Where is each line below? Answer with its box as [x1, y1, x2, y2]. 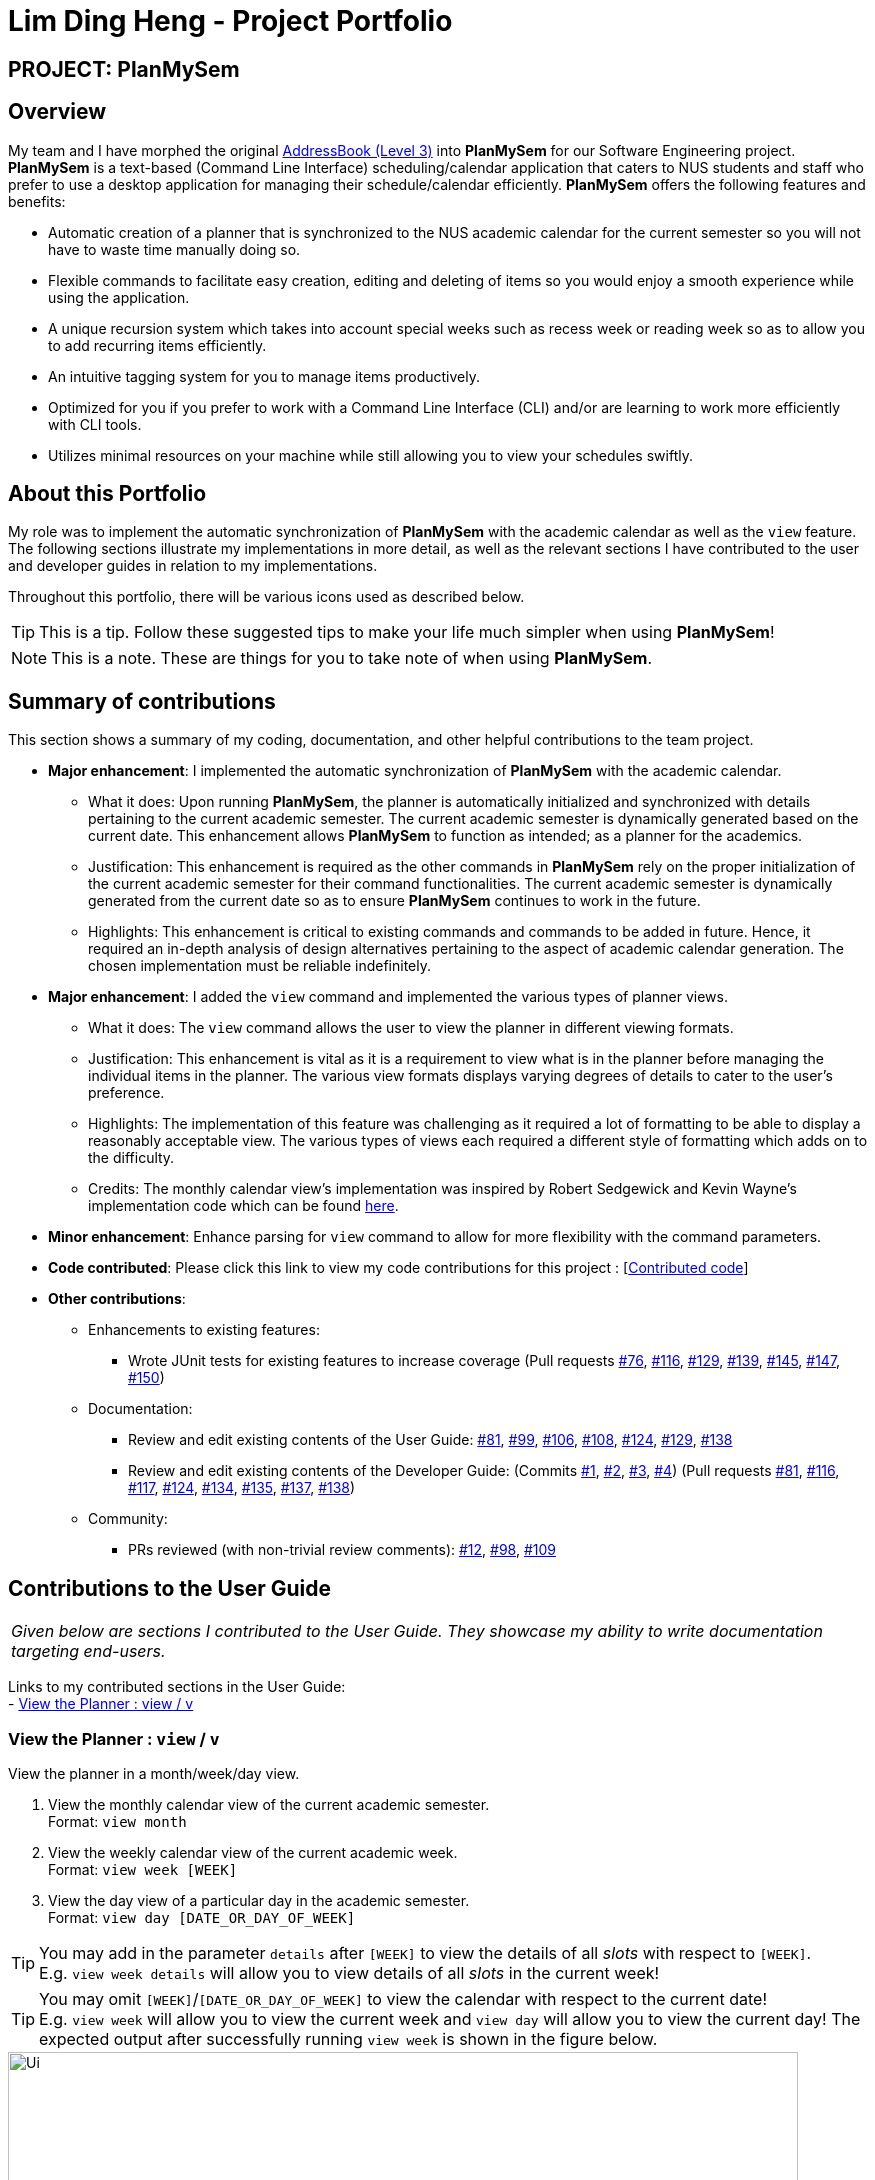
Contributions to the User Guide [8, 1575, 331, 1601]
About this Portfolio [8, 481, 207, 507]
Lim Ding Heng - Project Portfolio [8, 4, 453, 38]
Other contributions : [48, 1290, 186, 1308]
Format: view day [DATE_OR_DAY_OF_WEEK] [48, 1908, 356, 1926]
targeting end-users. [11, 1641, 166, 1662]
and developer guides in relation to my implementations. [8, 557, 378, 575]
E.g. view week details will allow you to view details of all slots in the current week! [39, 1962, 660, 1983]
